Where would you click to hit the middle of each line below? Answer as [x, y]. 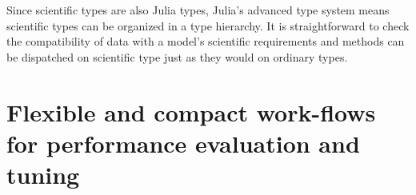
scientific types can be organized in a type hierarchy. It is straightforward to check [208, 25]
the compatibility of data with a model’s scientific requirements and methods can [206, 41]
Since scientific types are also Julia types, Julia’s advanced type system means [198, 10]
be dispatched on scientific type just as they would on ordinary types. [177, 56]
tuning [43, 174]
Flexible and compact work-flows [191, 111]
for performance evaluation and [183, 143]
